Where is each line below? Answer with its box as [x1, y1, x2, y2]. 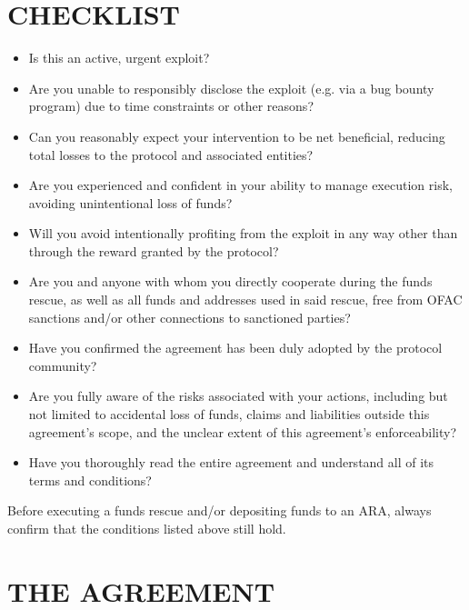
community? [28, 355, 97, 375]
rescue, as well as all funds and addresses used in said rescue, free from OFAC [28, 290, 463, 309]
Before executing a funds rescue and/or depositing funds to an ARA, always [7, 501, 432, 520]
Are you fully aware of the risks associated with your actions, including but [28, 386, 448, 405]
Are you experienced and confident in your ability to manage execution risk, [28, 175, 453, 195]
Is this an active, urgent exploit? [28, 48, 210, 67]
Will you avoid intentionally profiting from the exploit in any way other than [28, 224, 458, 243]
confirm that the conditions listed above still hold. [7, 519, 286, 537]
